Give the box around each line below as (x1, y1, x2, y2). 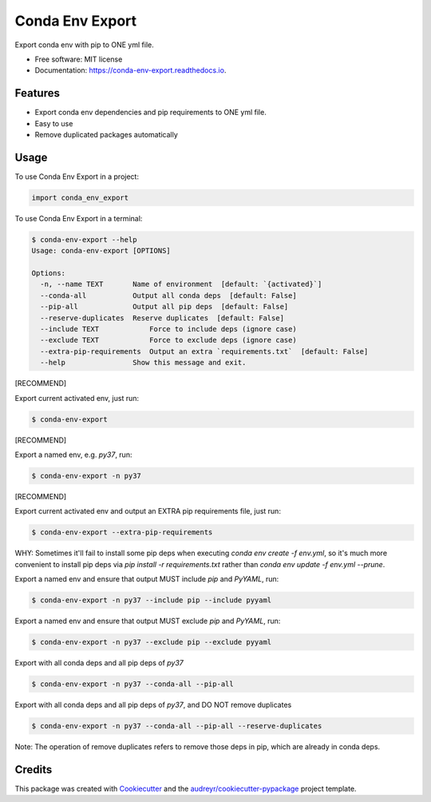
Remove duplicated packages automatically (34, 130, 179, 140)
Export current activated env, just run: (14, 393, 140, 403)
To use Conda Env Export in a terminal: (14, 213, 143, 223)
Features (14, 86, 60, 100)
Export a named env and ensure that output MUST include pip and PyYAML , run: (14, 574, 279, 584)
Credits (14, 763, 53, 776)
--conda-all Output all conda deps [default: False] (40, 291, 297, 300)
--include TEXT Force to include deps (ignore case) (40, 324, 297, 333)
